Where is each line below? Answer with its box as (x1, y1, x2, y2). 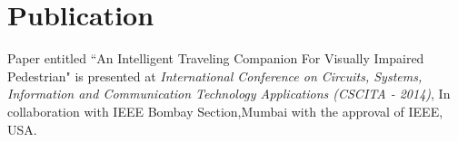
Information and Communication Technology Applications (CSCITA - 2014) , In (7, 84, 451, 103)
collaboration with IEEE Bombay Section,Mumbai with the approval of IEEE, (7, 101, 443, 120)
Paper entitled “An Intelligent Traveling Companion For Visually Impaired (7, 49, 424, 68)
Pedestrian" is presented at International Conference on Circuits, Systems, (7, 66, 423, 85)
